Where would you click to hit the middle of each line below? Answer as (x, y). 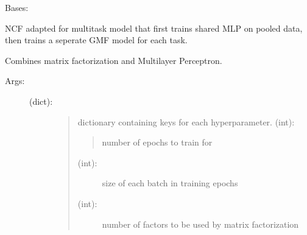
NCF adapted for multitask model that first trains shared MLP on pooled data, (154, 28)
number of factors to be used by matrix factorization (200, 224)
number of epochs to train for (157, 142)
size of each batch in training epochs (170, 183)
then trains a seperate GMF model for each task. (96, 40)
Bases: (17, 7)
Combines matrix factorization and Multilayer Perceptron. (114, 60)
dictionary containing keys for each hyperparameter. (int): (186, 121)
